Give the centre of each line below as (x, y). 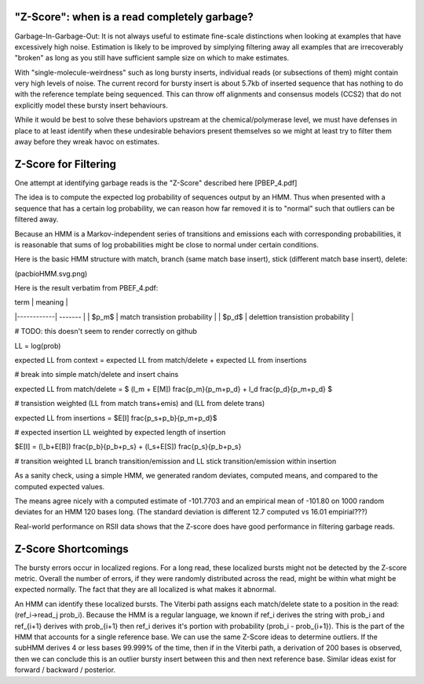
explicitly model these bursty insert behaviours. (91, 105)
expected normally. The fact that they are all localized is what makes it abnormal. (145, 590)
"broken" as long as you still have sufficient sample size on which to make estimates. (152, 58)
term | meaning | (41, 302)
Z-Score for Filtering (66, 164)
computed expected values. (60, 486)
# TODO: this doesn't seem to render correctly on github (106, 331)
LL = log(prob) (38, 346)
